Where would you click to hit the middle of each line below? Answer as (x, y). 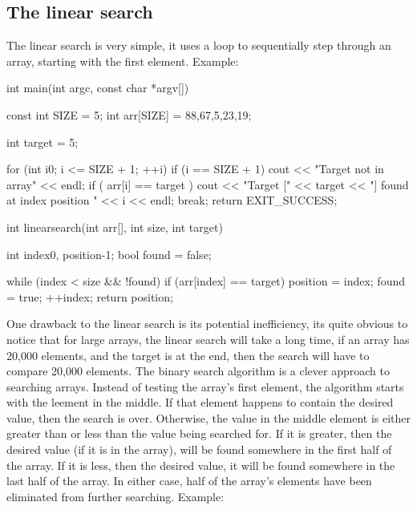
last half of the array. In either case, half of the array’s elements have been (189, 481)
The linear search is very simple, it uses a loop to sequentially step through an (199, 45)
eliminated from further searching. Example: (115, 496)
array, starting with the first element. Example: (123, 61)
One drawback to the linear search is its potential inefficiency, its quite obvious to (207, 324)
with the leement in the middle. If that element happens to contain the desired (200, 402)
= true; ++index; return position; (90, 296)
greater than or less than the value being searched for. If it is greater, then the (199, 433)
